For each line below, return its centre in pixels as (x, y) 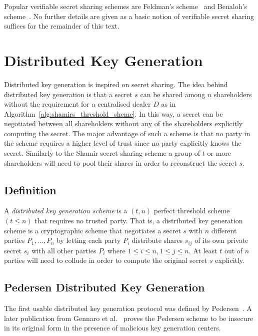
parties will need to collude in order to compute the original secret (106, 260)
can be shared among (173, 94)
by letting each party (89, 240)
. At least (203, 250)
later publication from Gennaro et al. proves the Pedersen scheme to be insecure (129, 318)
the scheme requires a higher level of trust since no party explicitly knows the (123, 143)
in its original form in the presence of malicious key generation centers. (112, 328)
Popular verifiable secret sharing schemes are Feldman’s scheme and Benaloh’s (125, 6)
